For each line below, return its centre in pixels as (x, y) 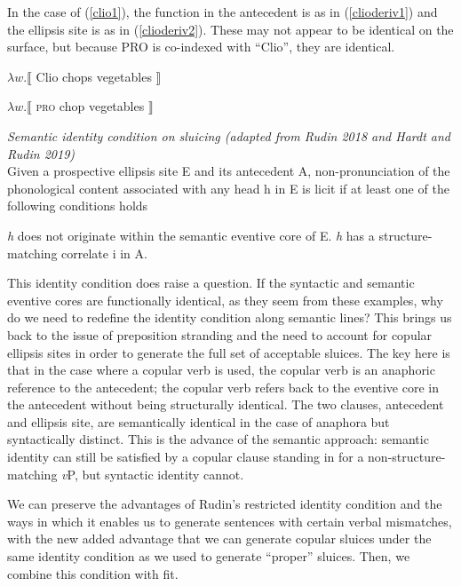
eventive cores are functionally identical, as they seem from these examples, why (225, 300)
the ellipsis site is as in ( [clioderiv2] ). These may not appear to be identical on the (230, 29)
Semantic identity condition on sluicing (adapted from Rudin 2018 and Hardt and (229, 135)
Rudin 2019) (41, 153)
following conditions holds (78, 206)
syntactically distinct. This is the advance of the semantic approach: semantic (218, 439)
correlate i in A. (104, 253)
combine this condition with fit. (93, 573)
